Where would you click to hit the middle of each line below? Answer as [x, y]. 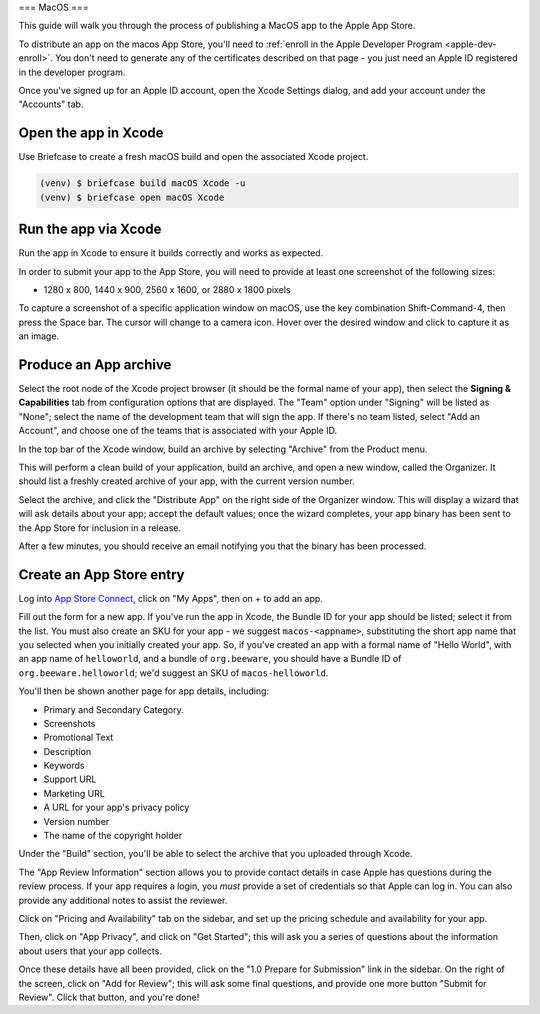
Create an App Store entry [101, 574]
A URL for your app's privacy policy [116, 807]
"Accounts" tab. [51, 104]
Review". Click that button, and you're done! [109, 997]
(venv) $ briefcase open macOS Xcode [132, 197]
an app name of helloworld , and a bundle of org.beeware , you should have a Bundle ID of [210, 659]
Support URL [70, 779]
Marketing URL [74, 793]
